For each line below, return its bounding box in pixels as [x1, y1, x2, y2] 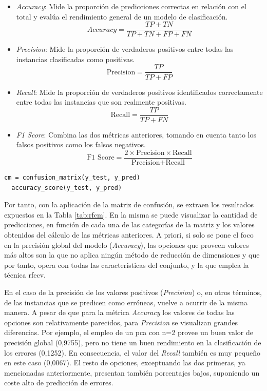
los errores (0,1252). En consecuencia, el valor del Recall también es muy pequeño [4, 347, 260, 358]
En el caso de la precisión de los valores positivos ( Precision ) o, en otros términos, [4, 286, 262, 297]
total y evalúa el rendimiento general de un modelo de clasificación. [16, 11, 228, 22]
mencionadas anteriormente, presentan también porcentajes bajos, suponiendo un [4, 367, 260, 378]
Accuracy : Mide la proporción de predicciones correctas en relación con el [16, 1, 246, 11]
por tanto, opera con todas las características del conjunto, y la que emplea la [4, 259, 249, 270]
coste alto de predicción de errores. [4, 377, 113, 388]
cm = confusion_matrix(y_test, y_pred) [4, 174, 140, 181]
